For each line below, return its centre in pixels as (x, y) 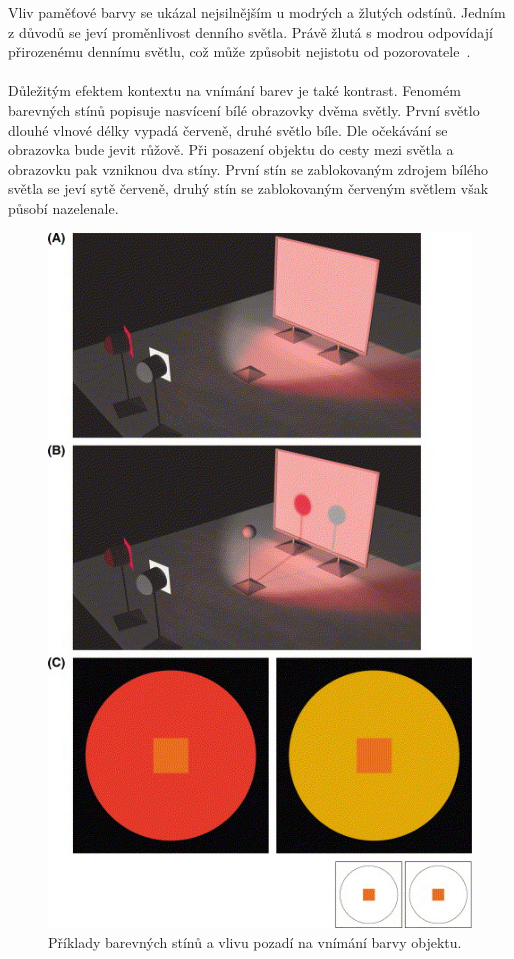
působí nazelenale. (63, 207)
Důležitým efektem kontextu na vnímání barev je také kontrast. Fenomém (234, 90)
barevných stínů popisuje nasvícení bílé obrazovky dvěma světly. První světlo (244, 109)
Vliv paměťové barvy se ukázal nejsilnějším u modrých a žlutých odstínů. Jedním (257, 12)
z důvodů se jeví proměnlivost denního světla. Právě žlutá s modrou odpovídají (250, 31)
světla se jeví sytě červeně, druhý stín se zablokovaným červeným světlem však (248, 188)
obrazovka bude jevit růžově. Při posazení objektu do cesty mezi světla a (231, 149)
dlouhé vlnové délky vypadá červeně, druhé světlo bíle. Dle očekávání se (228, 129)
